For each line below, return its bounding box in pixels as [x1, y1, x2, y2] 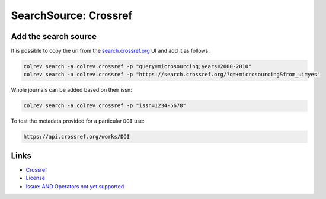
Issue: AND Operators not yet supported [25, 182, 124, 190]
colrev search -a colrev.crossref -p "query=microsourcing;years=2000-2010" [23, 63, 252, 70]
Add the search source [11, 31, 97, 41]
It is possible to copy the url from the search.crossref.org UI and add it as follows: [11, 47, 210, 54]
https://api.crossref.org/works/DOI [23, 133, 130, 140]
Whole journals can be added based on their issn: [11, 86, 133, 94]
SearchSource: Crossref [11, 9, 133, 22]
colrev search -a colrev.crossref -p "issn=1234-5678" [23, 102, 186, 109]
